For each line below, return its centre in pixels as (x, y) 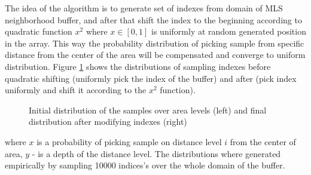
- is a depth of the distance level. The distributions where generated (156, 153)
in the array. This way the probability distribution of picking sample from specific (155, 43)
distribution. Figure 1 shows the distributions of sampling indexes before (138, 66)
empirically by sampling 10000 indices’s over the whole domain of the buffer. (145, 165)
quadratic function (39, 31)
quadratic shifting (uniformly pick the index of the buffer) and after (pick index (151, 78)
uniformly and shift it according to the (76, 90)
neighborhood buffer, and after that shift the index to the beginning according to (153, 19)
